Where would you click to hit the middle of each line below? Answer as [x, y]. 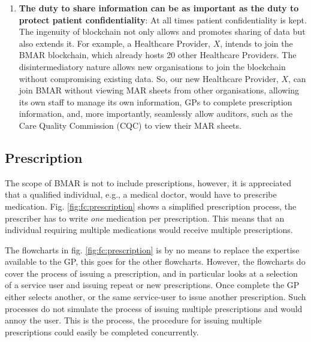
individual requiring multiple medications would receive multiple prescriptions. [149, 230]
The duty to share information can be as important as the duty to [159, 8]
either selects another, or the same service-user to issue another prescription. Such [155, 297]
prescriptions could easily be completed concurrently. [102, 332]
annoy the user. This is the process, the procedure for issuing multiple [133, 320]
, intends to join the [256, 43]
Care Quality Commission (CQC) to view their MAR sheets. [130, 125]
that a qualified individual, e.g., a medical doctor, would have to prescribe [141, 194]
